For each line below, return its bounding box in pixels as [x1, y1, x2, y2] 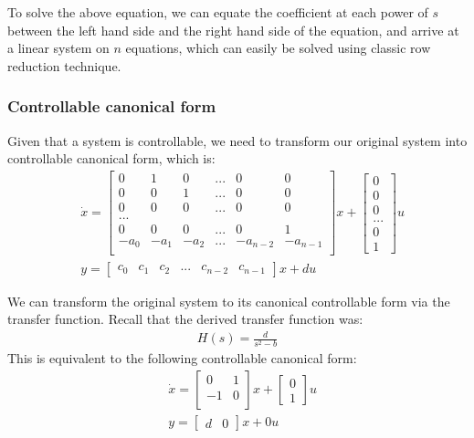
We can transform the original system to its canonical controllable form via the [7, 291, 450, 310]
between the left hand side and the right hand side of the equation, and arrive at [7, 20, 459, 39]
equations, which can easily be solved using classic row [125, 38, 431, 57]
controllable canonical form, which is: [7, 149, 216, 168]
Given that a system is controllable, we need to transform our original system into [7, 130, 468, 150]
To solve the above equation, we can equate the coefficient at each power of [7, 3, 428, 21]
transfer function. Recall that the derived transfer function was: [7, 309, 363, 328]
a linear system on [7, 38, 110, 57]
